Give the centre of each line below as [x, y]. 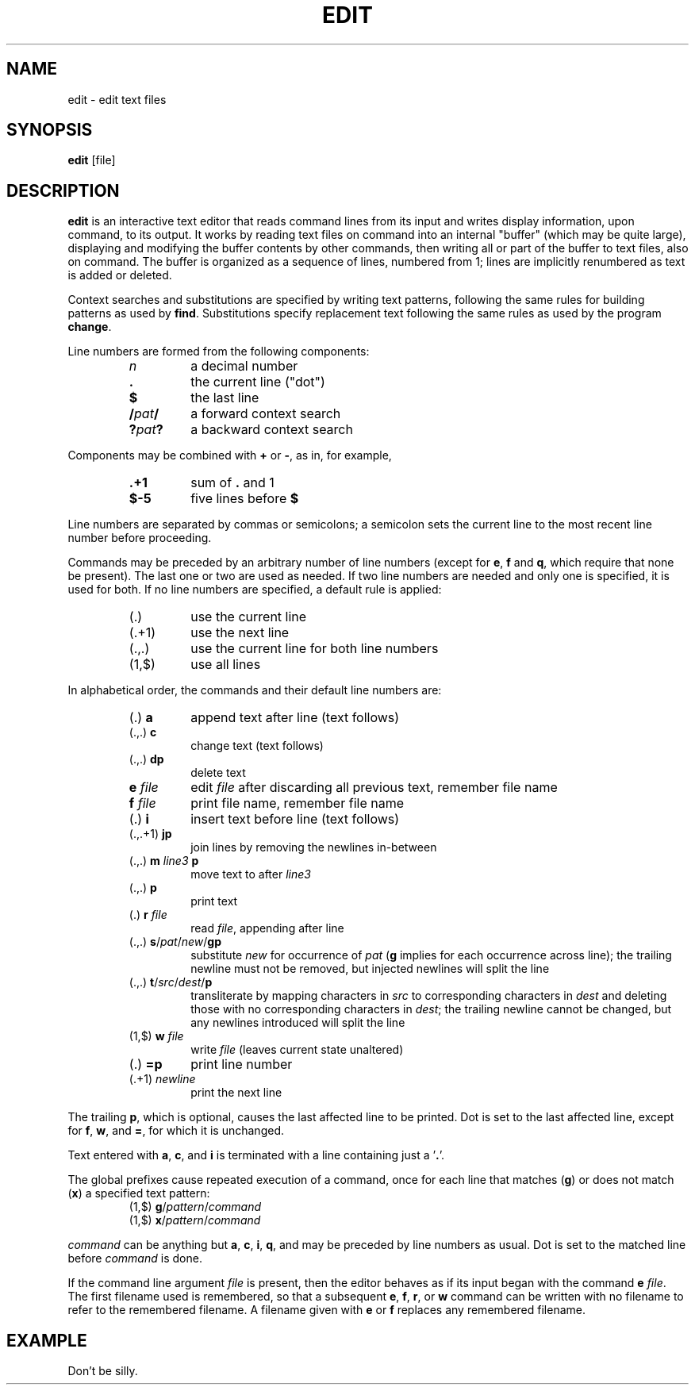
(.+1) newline [162, 1079]
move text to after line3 [251, 874]
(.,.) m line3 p [164, 861]
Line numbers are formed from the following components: [219, 352]
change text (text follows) [257, 746]
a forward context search [266, 414]
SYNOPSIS [50, 130]
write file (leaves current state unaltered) [297, 1050]
